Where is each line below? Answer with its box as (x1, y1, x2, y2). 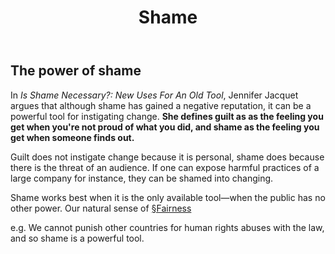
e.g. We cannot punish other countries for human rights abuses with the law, (10, 221, 325, 233)
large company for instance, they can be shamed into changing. (10, 172, 274, 184)
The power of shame (10, 62, 142, 80)
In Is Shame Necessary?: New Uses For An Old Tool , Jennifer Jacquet (10, 89, 299, 101)
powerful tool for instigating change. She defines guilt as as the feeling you (10, 110, 324, 122)
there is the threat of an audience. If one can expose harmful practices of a (10, 161, 320, 173)
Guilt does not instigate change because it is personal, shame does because (10, 151, 325, 163)
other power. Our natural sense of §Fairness (10, 202, 192, 214)
